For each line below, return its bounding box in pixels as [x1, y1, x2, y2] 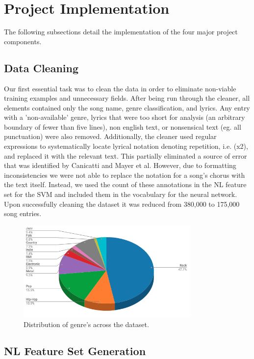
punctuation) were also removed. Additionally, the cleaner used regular [4, 131, 217, 141]
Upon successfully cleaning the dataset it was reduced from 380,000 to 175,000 [4, 198, 240, 209]
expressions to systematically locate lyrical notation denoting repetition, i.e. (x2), [4, 141, 248, 151]
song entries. [4, 208, 42, 219]
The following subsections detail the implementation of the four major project [4, 27, 238, 37]
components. [4, 36, 42, 46]
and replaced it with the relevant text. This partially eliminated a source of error [4, 150, 247, 161]
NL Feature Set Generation [4, 343, 146, 358]
